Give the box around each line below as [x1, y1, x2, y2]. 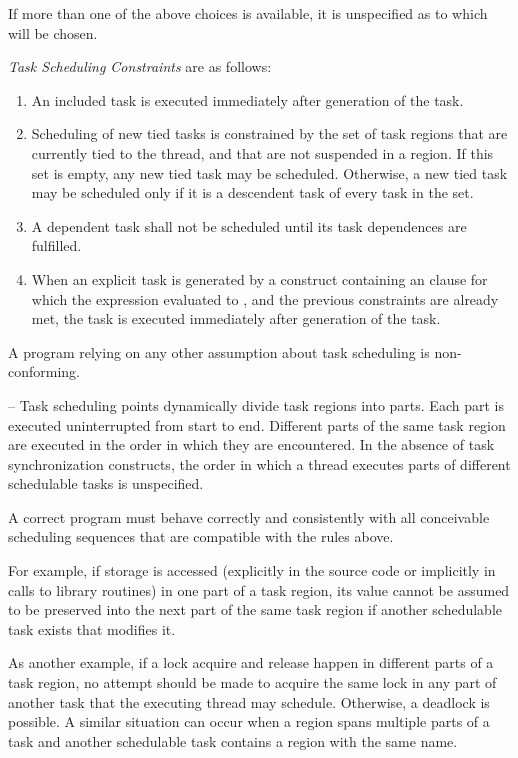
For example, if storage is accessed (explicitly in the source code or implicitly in [8, 560, 496, 581]
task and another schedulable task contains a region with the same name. [8, 730, 458, 751]
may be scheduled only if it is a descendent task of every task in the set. [31, 182, 474, 203]
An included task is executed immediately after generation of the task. [31, 89, 464, 110]
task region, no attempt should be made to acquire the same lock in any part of [8, 672, 497, 693]
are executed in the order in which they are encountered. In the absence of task [8, 434, 495, 455]
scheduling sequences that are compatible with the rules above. [8, 526, 394, 547]
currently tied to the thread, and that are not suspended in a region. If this [31, 142, 494, 163]
